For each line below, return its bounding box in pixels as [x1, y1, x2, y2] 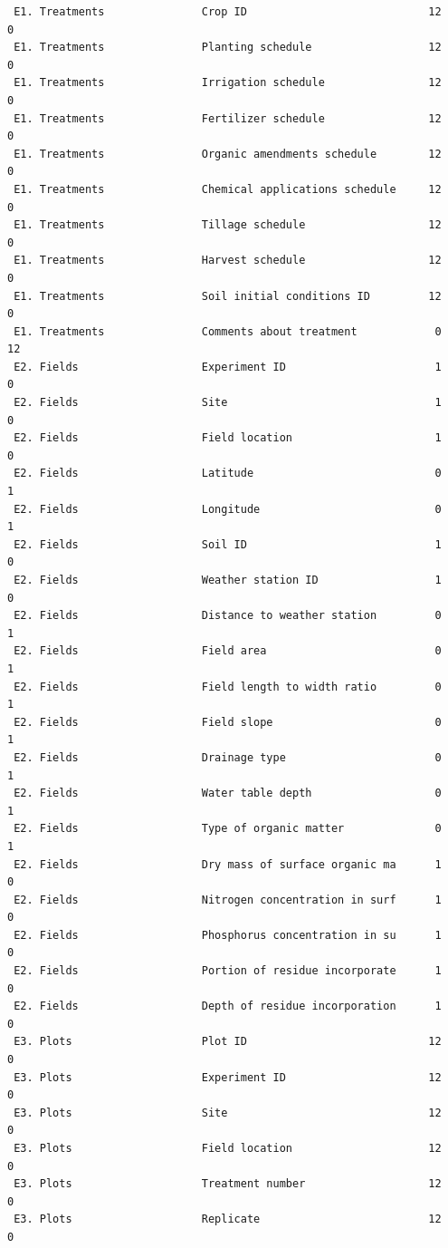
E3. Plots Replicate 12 [14, 1213, 442, 1226]
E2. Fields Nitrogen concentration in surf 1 [14, 893, 442, 906]
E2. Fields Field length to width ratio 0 [14, 680, 442, 693]
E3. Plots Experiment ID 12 [14, 1070, 442, 1084]
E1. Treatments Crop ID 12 [14, 5, 442, 18]
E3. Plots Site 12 [14, 1106, 442, 1119]
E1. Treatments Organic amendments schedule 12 [14, 147, 442, 160]
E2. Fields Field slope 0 [14, 715, 442, 729]
